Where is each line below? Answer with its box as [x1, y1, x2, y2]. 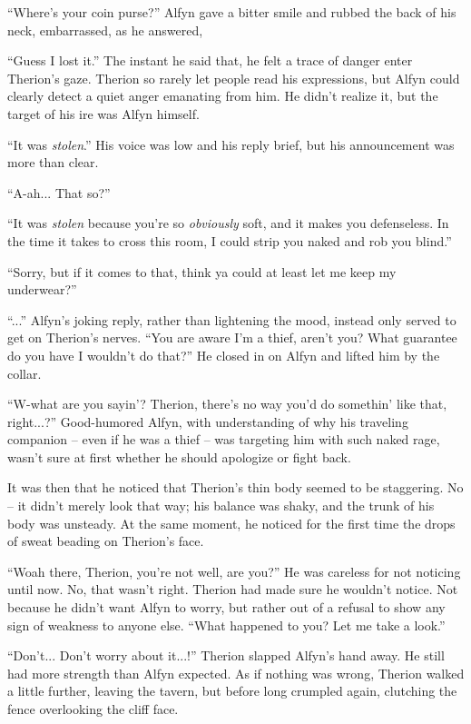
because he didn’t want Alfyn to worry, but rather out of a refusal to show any [7, 598, 446, 617]
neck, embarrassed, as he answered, [7, 20, 203, 39]
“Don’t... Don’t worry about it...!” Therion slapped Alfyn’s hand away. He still [7, 646, 445, 665]
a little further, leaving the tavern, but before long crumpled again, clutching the [7, 681, 457, 700]
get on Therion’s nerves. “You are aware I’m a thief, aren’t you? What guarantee [7, 328, 457, 347]
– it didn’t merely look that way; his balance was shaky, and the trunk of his [7, 496, 435, 515]
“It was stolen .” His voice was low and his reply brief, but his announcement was [7, 134, 455, 154]
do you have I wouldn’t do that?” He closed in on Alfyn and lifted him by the [7, 345, 440, 364]
